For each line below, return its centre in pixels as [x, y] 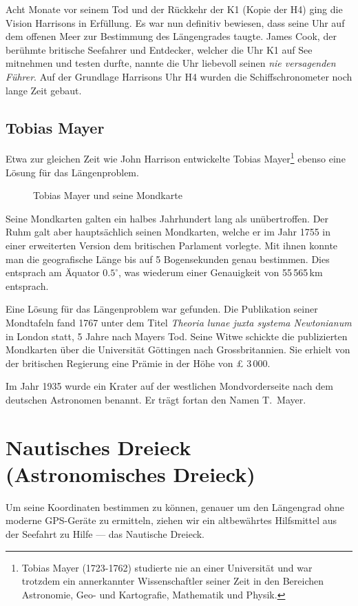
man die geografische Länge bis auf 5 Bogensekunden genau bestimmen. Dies [168, 259]
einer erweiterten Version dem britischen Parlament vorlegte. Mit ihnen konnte [172, 245]
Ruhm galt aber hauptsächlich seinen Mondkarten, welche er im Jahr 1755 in [168, 232]
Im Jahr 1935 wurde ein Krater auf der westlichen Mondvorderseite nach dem [169, 386]
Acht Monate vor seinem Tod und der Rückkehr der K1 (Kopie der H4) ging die [174, 9]
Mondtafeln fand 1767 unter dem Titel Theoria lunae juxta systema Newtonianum [179, 322]
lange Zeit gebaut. [44, 90]
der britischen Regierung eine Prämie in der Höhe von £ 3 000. [138, 363]
